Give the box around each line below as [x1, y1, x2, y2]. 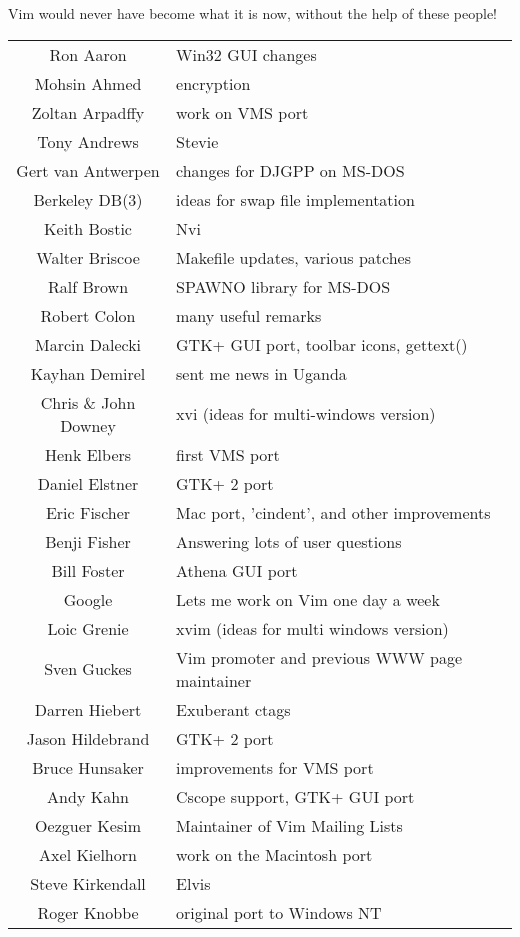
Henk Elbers [44, 442, 132, 466]
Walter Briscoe [36, 245, 140, 269]
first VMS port [176, 442, 280, 466]
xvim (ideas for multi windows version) [176, 616, 449, 640]
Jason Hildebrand [26, 726, 150, 750]
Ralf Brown [47, 274, 129, 298]
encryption [176, 71, 251, 95]
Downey [60, 413, 116, 437]
